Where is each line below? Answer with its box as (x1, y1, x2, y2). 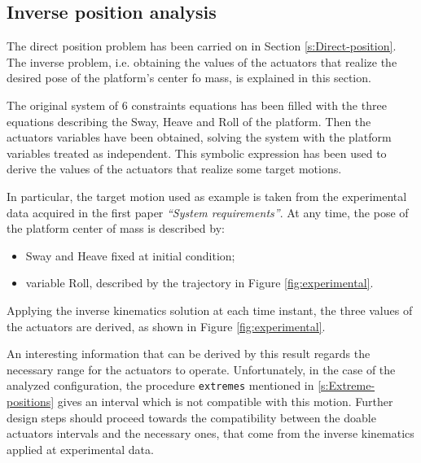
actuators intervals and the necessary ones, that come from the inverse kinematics (7, 425, 414, 442)
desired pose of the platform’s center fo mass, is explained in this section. (7, 69, 371, 86)
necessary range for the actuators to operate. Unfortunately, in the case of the (7, 360, 396, 378)
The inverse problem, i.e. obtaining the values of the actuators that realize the (7, 53, 397, 70)
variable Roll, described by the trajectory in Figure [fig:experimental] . (25, 274, 374, 291)
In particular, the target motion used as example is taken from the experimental (7, 187, 407, 204)
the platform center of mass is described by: (7, 220, 225, 237)
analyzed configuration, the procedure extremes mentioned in (7, 377, 314, 394)
